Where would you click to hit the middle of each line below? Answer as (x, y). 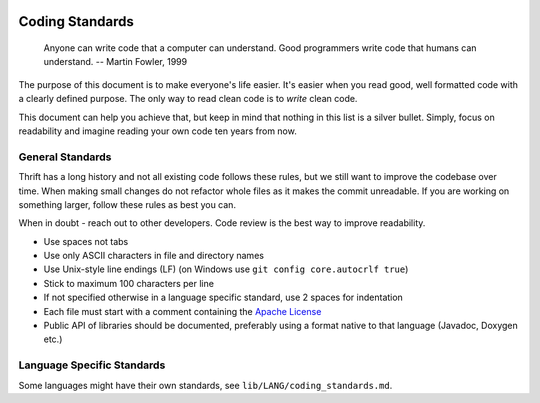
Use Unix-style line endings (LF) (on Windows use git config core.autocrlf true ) (226, 269)
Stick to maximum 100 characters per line (129, 283)
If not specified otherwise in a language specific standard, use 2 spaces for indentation (223, 297)
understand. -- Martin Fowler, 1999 (115, 62)
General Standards (65, 157)
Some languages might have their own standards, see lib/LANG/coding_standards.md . (205, 385)
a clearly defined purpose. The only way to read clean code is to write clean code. (188, 99)
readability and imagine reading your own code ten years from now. (157, 131)
